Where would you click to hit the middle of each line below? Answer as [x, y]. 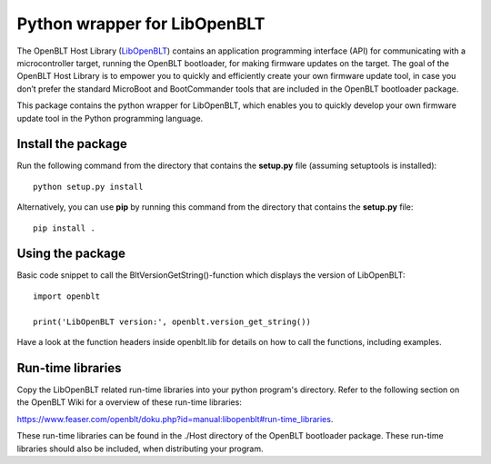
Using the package [71, 254]
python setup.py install [88, 187]
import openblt [67, 296]
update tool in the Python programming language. [110, 118]
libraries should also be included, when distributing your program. [140, 449]
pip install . [64, 228]
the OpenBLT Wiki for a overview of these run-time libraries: [130, 402]
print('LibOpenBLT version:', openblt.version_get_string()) [172, 321]
